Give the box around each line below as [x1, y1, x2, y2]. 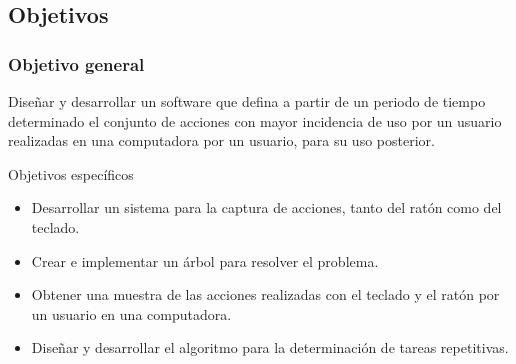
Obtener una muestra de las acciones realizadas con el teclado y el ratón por [31, 284, 500, 305]
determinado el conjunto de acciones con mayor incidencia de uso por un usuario [8, 110, 502, 131]
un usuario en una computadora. [31, 303, 232, 324]
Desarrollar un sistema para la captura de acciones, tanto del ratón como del [31, 197, 502, 218]
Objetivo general [8, 51, 145, 76]
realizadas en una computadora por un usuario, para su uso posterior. [8, 130, 435, 151]
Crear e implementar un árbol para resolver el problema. [31, 250, 379, 271]
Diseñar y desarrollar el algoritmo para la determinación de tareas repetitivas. [31, 337, 509, 358]
